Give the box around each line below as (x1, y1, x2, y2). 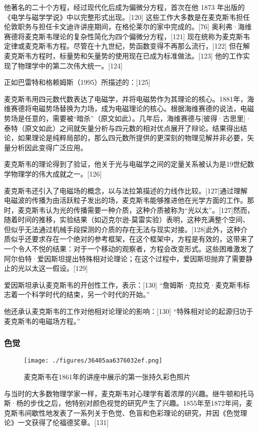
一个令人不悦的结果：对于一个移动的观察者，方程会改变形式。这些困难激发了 (4, 244, 254, 254)
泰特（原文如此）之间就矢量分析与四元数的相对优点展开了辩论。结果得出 (4, 123, 240, 133)
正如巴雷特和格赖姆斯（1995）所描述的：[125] (4, 77, 150, 87)
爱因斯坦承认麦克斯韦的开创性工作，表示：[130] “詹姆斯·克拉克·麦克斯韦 (4, 279, 243, 290)
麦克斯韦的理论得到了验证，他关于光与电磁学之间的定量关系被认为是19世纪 (4, 159, 247, 169)
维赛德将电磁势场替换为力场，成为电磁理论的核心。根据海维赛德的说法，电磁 (4, 103, 254, 114)
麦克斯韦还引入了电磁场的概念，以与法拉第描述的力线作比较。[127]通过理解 (4, 185, 248, 195)
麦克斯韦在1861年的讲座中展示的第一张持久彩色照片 (24, 371, 191, 382)
